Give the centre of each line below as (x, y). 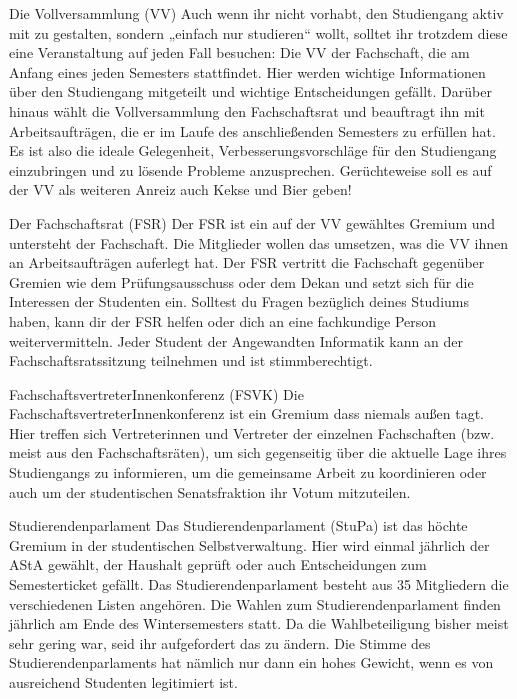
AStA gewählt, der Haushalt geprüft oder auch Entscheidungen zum (218, 564)
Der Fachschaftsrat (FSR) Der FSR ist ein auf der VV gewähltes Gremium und (252, 222)
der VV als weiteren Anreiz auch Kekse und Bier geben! (180, 189)
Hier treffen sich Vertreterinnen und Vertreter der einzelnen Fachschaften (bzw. (252, 432)
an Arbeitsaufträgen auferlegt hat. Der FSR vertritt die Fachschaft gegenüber (247, 262)
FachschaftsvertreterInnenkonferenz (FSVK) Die (156, 393)
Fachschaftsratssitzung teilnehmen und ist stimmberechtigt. (191, 360)
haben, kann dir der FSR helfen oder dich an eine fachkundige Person (223, 320)
